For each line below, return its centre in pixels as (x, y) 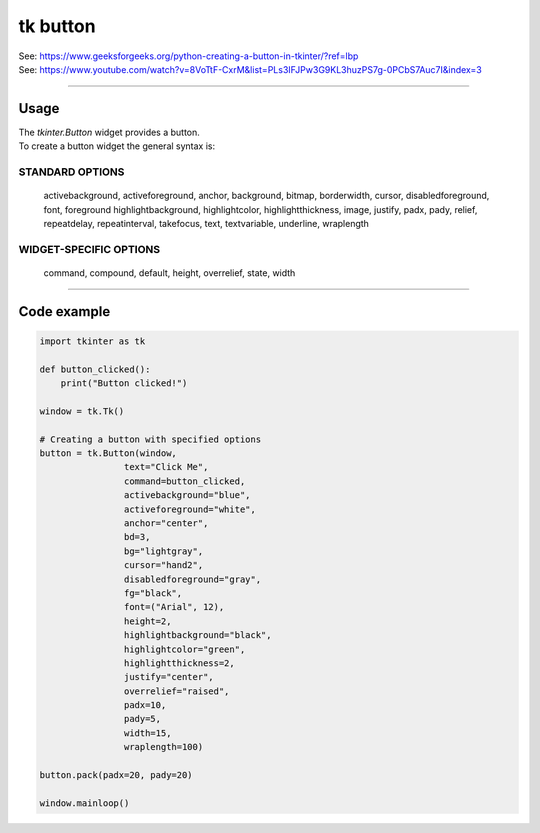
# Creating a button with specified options (150, 439)
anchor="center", (166, 523)
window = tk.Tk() (82, 411)
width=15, (147, 733)
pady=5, (142, 719)
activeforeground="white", (190, 509)
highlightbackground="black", (197, 635)
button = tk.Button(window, (108, 453)
